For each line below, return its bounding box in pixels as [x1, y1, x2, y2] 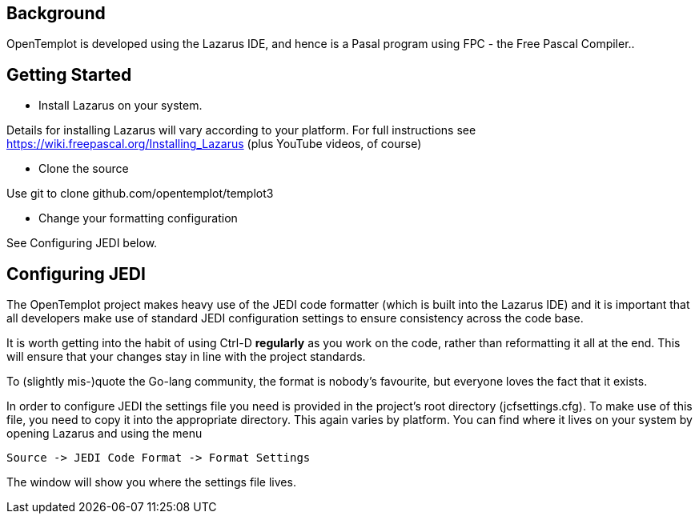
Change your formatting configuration [38, 211, 238, 226]
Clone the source [38, 162, 129, 176]
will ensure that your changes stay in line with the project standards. [6, 350, 366, 364]
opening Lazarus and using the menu [6, 426, 203, 441]
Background [6, 3, 106, 23]
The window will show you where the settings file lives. [6, 475, 296, 490]
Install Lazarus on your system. [38, 98, 203, 113]
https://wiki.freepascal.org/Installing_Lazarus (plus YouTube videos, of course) [6, 137, 422, 151]
